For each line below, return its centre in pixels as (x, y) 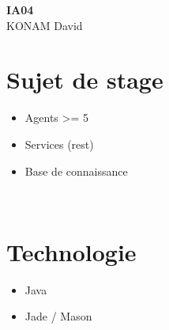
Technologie (71, 251)
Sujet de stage (85, 80)
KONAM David (45, 25)
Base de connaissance (76, 171)
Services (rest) (59, 144)
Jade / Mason (58, 316)
